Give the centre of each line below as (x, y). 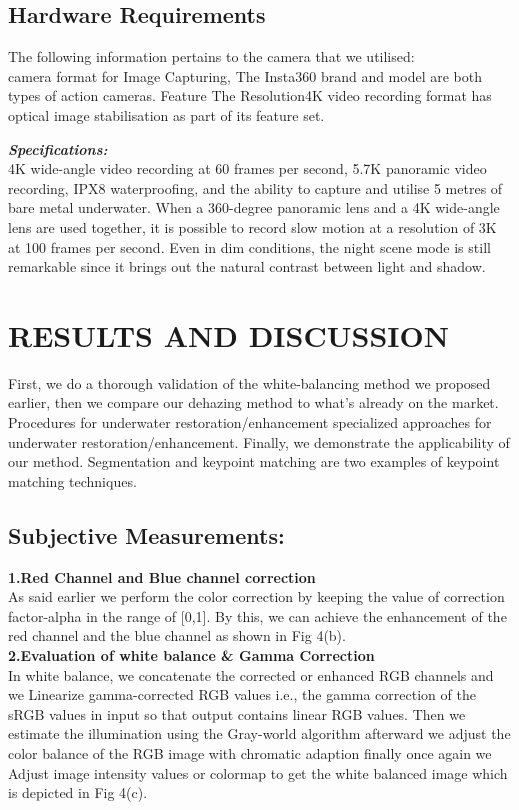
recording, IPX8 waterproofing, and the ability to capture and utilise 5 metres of (255, 187)
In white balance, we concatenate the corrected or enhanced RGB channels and (251, 674)
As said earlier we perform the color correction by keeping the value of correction (256, 596)
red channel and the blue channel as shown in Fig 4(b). (177, 635)
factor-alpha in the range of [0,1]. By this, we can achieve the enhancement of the (257, 615)
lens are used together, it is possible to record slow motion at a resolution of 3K (252, 226)
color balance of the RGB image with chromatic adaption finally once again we (250, 752)
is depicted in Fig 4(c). (78, 792)
